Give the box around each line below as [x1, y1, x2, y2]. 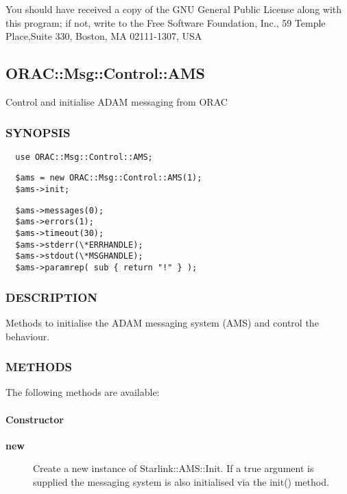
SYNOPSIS [5, 123, 71, 141]
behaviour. [5, 329, 50, 343]
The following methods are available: [5, 385, 160, 399]
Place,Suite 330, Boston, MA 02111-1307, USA [5, 29, 202, 43]
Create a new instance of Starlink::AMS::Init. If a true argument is [33, 461, 314, 475]
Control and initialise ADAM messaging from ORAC [5, 94, 228, 108]
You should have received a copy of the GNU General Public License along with [5, 2, 342, 16]
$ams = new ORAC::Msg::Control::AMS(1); [15, 173, 202, 183]
